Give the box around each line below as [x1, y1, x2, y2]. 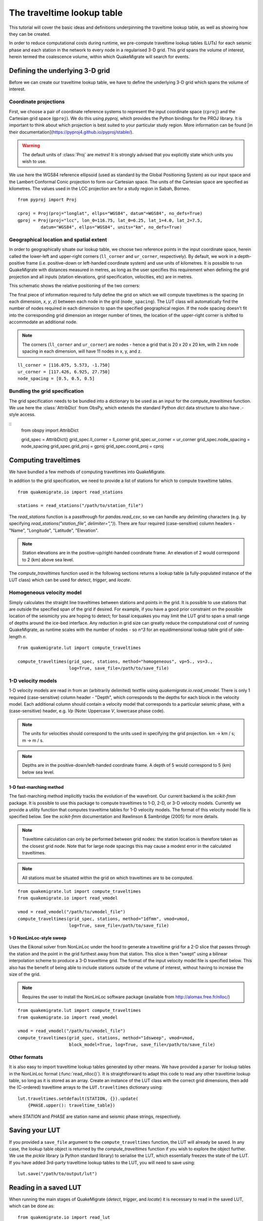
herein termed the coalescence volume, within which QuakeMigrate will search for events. [9, 54, 190, 60]
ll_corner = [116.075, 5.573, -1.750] [18, 362, 111, 368]
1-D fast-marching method [9, 784, 64, 790]
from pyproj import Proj [18, 197, 77, 203]
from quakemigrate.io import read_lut [18, 1214, 111, 1220]
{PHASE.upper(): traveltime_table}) [27, 1103, 115, 1108]
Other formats [9, 1053, 43, 1060]
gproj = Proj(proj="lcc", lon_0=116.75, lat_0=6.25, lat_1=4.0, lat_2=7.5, [18, 217, 203, 223]
